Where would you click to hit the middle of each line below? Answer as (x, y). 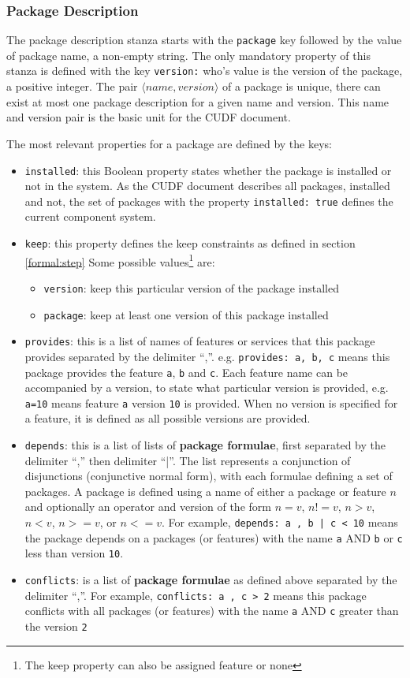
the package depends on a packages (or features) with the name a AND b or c (214, 537)
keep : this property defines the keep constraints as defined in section (190, 243)
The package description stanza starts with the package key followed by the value (204, 40)
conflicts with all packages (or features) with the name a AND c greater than (212, 611)
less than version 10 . (74, 553)
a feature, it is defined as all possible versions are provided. (168, 418)
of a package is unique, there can (301, 86)
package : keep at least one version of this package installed (186, 314)
